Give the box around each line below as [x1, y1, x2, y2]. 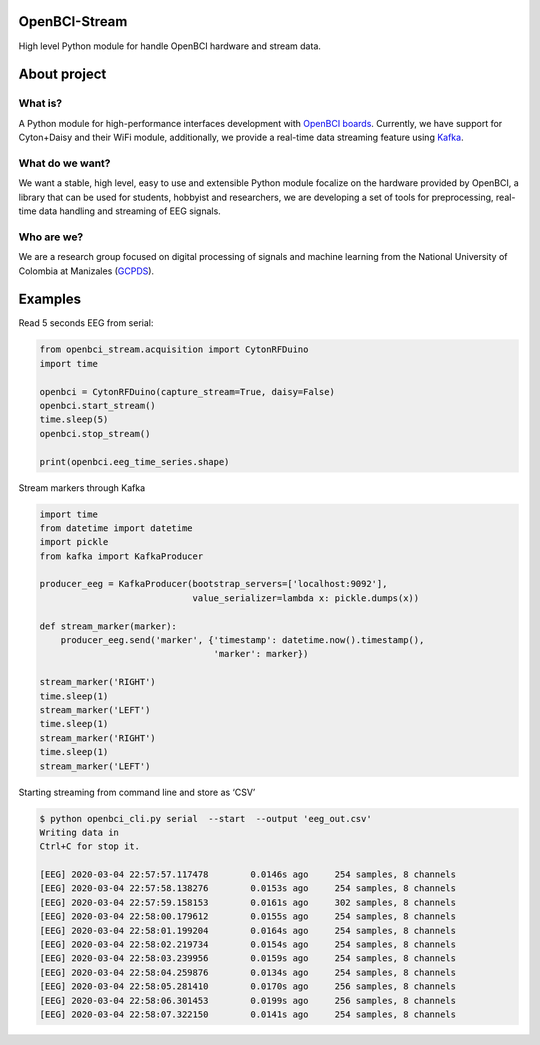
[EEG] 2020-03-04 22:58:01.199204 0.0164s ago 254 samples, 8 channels [39, 925, 457, 936]
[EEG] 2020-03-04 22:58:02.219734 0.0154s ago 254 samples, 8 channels [39, 939, 457, 950]
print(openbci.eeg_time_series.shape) [39, 456, 230, 467]
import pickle [39, 536, 109, 548]
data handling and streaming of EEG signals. [38, 205, 222, 217]
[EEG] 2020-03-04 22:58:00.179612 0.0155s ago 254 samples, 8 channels [39, 911, 457, 922]
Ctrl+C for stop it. [39, 841, 140, 852]
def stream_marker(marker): [39, 620, 177, 632]
